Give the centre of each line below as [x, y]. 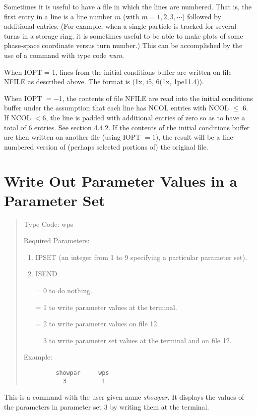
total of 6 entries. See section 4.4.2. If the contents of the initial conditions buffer [127, 127]
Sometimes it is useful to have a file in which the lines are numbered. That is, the [128, 6]
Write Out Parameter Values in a [121, 181]
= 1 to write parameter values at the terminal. [106, 307]
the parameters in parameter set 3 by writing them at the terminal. [107, 406]
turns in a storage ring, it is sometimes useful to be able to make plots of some [124, 35]
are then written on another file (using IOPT [72, 137]
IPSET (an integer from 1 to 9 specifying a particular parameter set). [141, 257]
